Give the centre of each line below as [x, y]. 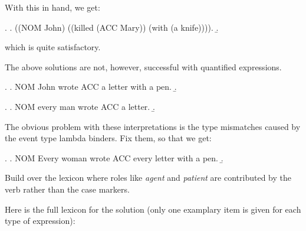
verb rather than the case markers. [67, 189]
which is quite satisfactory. [53, 47]
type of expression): [40, 221]
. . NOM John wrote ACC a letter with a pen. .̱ [91, 87]
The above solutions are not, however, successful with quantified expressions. [143, 66]
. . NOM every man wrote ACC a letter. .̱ [80, 106]
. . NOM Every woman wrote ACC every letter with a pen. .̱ [114, 157]
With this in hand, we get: [52, 7]
